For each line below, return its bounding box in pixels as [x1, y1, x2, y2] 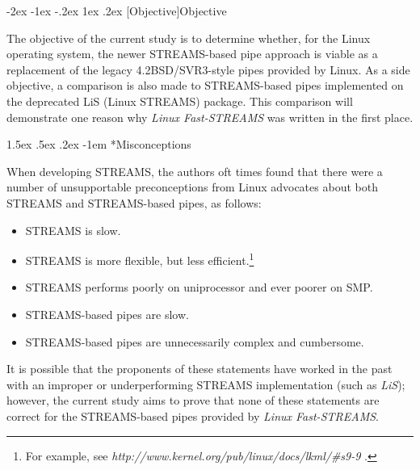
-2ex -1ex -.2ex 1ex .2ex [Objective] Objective [6, 2, 227, 19]
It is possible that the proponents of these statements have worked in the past [6, 360, 393, 377]
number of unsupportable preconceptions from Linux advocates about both [6, 178, 378, 195]
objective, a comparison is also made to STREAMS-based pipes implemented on [6, 77, 404, 94]
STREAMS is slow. [25, 221, 121, 238]
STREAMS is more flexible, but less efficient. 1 [25, 250, 254, 268]
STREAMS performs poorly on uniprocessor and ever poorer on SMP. [25, 279, 373, 296]
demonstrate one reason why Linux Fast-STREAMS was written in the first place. [6, 108, 414, 125]
